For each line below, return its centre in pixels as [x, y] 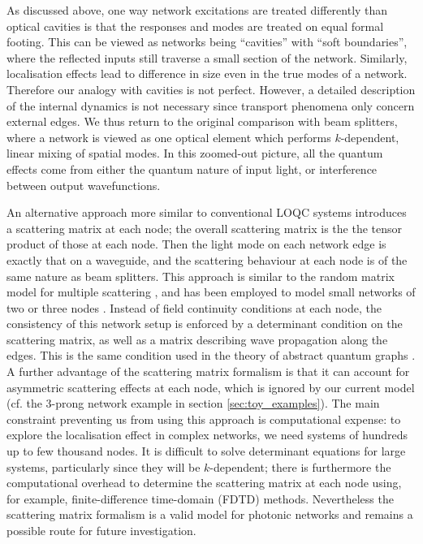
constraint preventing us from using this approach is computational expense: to [204, 419]
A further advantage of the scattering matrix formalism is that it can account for [208, 371]
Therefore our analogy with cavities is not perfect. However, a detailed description [211, 89]
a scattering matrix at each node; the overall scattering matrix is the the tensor [205, 228]
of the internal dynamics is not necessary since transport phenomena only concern [211, 105]
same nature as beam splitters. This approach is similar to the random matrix [201, 276]
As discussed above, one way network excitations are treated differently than [197, 10]
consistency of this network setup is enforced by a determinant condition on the [205, 324]
